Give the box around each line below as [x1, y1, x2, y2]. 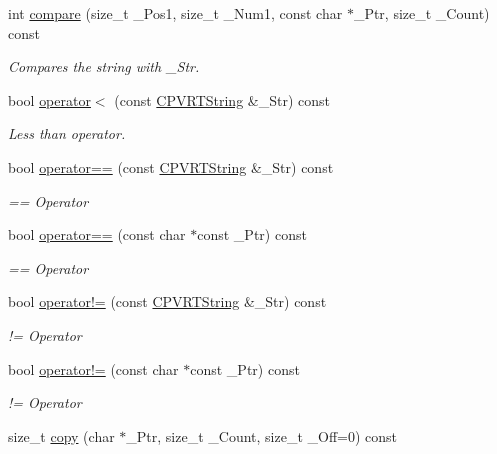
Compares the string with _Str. [8, 56, 200, 77]
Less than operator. [8, 123, 126, 144]
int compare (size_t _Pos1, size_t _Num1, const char [8, 3, 343, 23]
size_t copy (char [8, 425, 115, 446]
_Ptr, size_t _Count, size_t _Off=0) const [126, 425, 398, 446]
